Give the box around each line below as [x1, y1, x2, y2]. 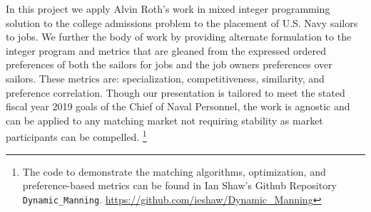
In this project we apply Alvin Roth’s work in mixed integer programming [6, 1, 330, 16]
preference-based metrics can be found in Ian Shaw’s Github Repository [22, 178, 337, 193]
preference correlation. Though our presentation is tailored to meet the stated [6, 85, 345, 100]
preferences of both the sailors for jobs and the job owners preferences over [6, 57, 332, 72]
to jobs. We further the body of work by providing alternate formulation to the [6, 29, 352, 44]
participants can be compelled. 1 [6, 127, 147, 144]
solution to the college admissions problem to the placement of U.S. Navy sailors [6, 15, 358, 30]
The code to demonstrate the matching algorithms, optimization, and [22, 164, 326, 179]
